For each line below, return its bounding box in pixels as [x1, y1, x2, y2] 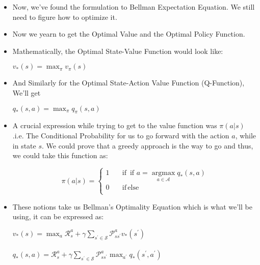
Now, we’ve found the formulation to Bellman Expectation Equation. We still [12, 2, 255, 12]
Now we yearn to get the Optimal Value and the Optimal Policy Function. [12, 28, 245, 39]
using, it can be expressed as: [12, 211, 104, 222]
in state [12, 140, 36, 151]
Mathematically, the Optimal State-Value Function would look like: [12, 45, 223, 56]
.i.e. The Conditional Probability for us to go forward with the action [12, 130, 229, 140]
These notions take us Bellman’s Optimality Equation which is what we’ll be [12, 201, 252, 212]
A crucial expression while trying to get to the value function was [12, 120, 217, 131]
